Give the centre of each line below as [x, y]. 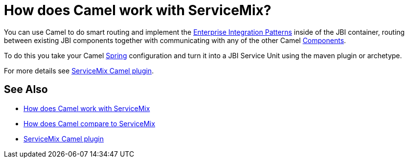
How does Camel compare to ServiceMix [90, 123]
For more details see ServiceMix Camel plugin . [79, 70]
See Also [26, 90]
